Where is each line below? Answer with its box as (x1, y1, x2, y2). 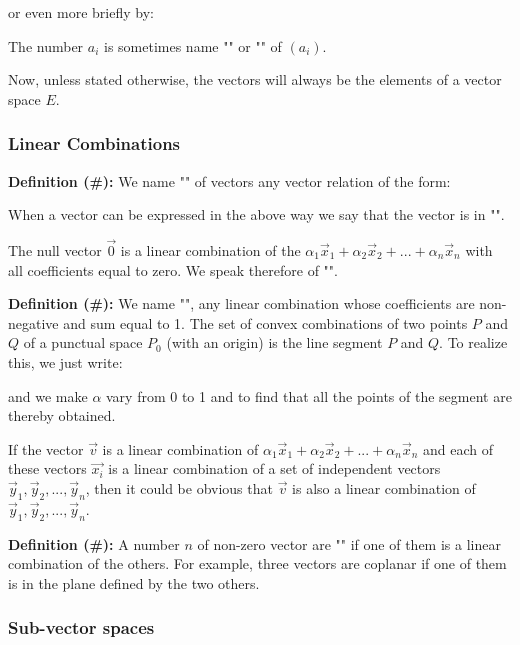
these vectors (8, 458, 87, 479)
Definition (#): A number (8, 533, 180, 554)
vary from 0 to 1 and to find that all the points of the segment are (106, 385, 512, 406)
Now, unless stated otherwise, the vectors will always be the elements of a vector (8, 69, 502, 90)
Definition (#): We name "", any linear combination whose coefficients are (8, 293, 475, 314)
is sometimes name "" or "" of (104, 35, 282, 56)
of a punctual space (23, 332, 143, 353)
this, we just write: (8, 351, 123, 372)
